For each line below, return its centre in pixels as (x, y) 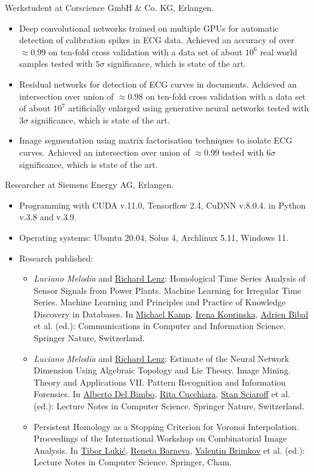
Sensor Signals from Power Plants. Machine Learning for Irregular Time (167, 290)
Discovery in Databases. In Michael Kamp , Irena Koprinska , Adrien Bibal (171, 314)
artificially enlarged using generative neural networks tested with (189, 108)
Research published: (56, 258)
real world (279, 51)
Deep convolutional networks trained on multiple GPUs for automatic (149, 28)
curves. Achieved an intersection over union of (104, 152)
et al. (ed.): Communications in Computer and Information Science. (160, 326)
